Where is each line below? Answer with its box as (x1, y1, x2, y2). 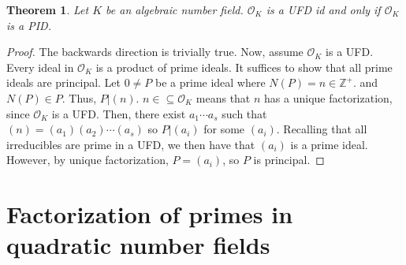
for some (203, 121, 245, 137)
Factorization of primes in (6, 198, 293, 230)
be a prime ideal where (155, 74, 266, 91)
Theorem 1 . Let (6, 2, 89, 17)
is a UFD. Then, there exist (51, 105, 186, 121)
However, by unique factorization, (6, 151, 169, 168)
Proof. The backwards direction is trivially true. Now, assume (6, 43, 304, 60)
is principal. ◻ (253, 151, 325, 168)
